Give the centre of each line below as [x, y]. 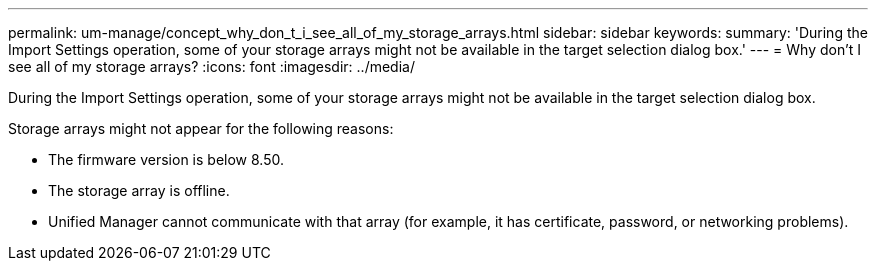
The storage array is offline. [139, 190]
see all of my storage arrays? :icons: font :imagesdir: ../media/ [211, 66]
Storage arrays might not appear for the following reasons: [201, 128]
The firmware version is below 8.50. [166, 159]
